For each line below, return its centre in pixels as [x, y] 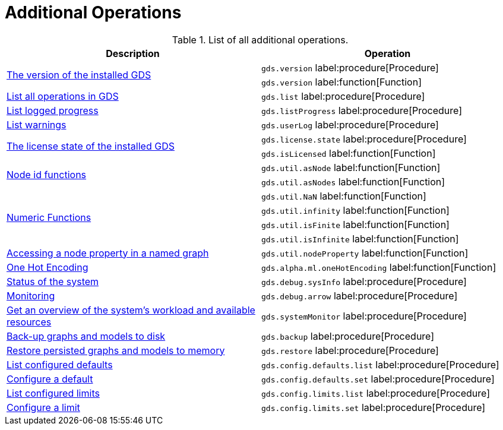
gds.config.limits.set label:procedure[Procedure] [374, 407]
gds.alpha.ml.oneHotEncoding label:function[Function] [379, 267]
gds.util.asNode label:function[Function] [351, 167]
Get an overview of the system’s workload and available [131, 310]
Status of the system [53, 281]
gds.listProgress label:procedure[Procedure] [362, 110]
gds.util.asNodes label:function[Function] [353, 181]
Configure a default [50, 379]
